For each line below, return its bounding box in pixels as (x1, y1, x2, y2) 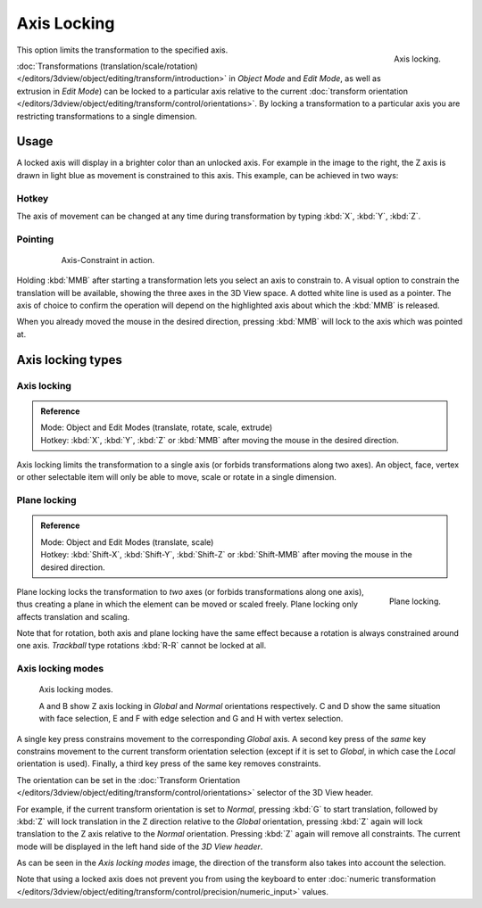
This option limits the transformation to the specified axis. (16, 45, 229, 55)
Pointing (16, 233, 54, 245)
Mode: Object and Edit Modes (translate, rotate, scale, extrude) (40, 422, 273, 433)
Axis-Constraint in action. (61, 254, 155, 265)
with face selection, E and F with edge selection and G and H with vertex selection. (38, 714, 344, 724)
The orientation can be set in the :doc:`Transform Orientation (16, 774, 241, 785)
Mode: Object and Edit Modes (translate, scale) (40, 536, 214, 548)
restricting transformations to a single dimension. (16, 111, 197, 121)
